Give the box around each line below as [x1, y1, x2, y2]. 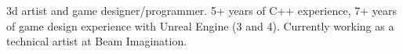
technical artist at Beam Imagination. [6, 33, 187, 49]
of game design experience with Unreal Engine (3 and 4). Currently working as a [6, 17, 394, 34]
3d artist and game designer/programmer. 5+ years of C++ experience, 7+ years [6, 2, 397, 18]
